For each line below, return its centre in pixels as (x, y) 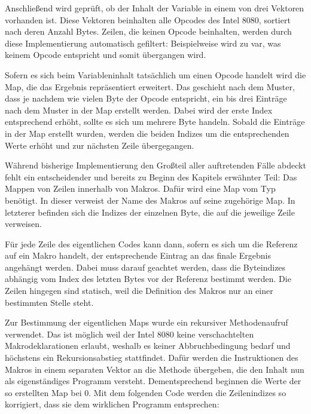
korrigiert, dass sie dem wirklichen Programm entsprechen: (112, 404)
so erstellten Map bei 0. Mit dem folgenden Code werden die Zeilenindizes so (146, 392)
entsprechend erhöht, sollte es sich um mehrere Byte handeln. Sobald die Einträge (155, 122)
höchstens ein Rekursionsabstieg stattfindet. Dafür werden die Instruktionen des (152, 358)
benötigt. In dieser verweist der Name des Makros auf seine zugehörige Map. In (150, 200)
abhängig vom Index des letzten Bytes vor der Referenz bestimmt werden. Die (148, 279)
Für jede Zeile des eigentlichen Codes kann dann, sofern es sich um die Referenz (151, 243)
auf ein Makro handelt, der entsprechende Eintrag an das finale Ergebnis (138, 255)
